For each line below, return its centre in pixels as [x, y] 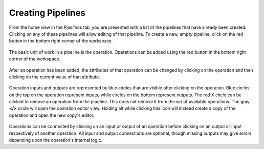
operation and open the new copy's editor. [52, 115]
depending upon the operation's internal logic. [56, 140]
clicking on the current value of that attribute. [55, 77]
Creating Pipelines [47, 13]
